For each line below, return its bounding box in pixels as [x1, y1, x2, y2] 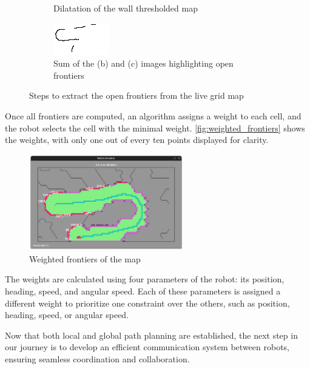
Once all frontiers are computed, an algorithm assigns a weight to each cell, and [5, 109, 302, 122]
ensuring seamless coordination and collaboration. [5, 352, 190, 365]
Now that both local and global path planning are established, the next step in [5, 328, 298, 341]
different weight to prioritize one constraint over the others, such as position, [5, 296, 290, 309]
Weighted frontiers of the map [29, 252, 141, 265]
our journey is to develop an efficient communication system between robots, [5, 341, 289, 353]
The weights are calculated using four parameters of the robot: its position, [5, 273, 285, 285]
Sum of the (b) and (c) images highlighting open [53, 57, 234, 70]
